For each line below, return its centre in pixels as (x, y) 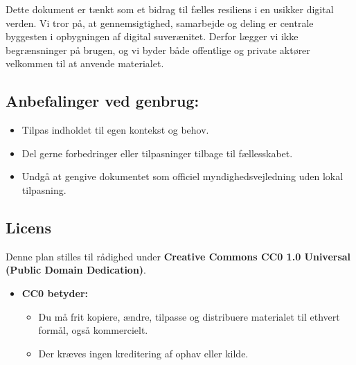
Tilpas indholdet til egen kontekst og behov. (115, 130)
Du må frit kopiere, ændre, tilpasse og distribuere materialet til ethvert (189, 316)
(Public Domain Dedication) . (76, 270)
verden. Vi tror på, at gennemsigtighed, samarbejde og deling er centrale (160, 23)
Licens (28, 227)
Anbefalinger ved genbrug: (103, 101)
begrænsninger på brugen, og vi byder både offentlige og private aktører (158, 50)
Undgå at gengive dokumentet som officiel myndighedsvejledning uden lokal (183, 176)
